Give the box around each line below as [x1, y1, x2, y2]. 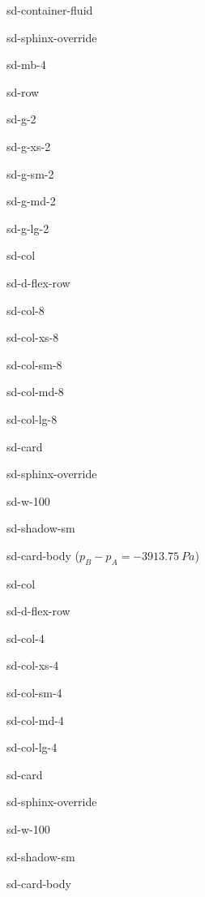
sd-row [6, 83, 40, 100]
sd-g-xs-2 [6, 137, 51, 154]
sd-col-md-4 [6, 711, 64, 728]
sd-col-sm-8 [6, 356, 62, 373]
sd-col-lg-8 [6, 410, 58, 427]
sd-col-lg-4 [6, 739, 58, 756]
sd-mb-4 [6, 56, 46, 73]
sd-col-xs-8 [6, 329, 59, 346]
